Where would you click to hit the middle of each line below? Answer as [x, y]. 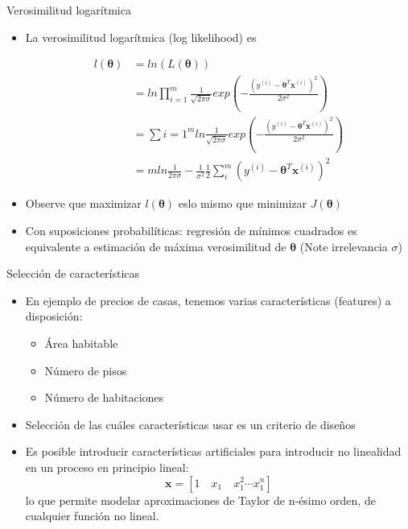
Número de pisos [86, 370]
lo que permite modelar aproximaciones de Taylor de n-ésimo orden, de [200, 500]
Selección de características [73, 273]
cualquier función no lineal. [92, 516]
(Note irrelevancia [344, 246]
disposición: [54, 316]
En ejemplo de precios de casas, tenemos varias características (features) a [208, 300]
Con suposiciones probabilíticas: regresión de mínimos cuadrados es [191, 231]
